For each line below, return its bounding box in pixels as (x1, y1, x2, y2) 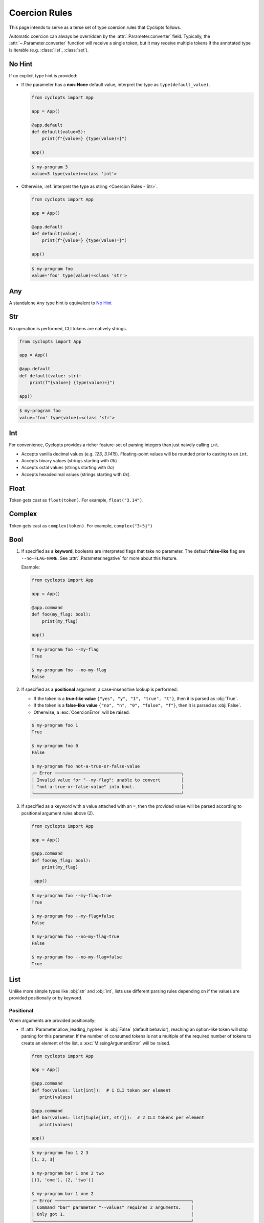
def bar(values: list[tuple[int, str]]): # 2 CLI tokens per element (31, 1115, 205, 1120)
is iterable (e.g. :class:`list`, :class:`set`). (9, 47, 89, 53)
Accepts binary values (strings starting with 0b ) (21, 457, 117, 463)
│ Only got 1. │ (31, 1211, 194, 1217)
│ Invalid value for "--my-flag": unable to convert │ (31, 777, 184, 783)
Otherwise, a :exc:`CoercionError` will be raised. (33, 709, 130, 715)
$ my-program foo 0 (31, 743, 78, 748)
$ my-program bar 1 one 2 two (31, 1171, 104, 1176)
